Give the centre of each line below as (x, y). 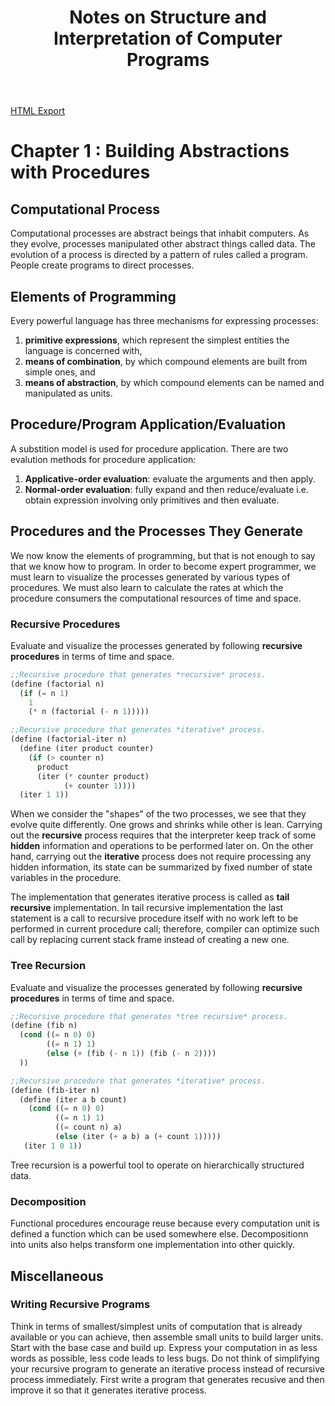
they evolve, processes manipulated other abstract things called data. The (163, 244)
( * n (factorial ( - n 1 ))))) (89, 712)
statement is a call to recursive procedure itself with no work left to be (154, 918)
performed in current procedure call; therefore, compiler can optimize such (165, 929)
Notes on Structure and (168, 17)
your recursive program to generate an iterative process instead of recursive (167, 1368)
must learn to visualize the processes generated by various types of (150, 577)
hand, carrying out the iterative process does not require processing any (161, 857)
